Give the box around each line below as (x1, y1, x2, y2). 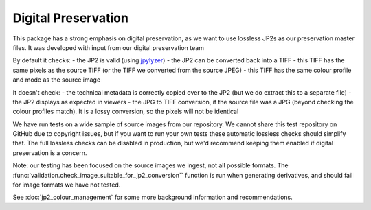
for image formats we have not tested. (12, 180, 121, 189)
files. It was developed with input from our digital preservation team (12, 43, 204, 51)
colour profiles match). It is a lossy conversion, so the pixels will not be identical (12, 107, 239, 116)
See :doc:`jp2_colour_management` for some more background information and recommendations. (12, 193, 293, 202)
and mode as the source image (12, 75, 101, 84)
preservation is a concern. (12, 148, 87, 157)
